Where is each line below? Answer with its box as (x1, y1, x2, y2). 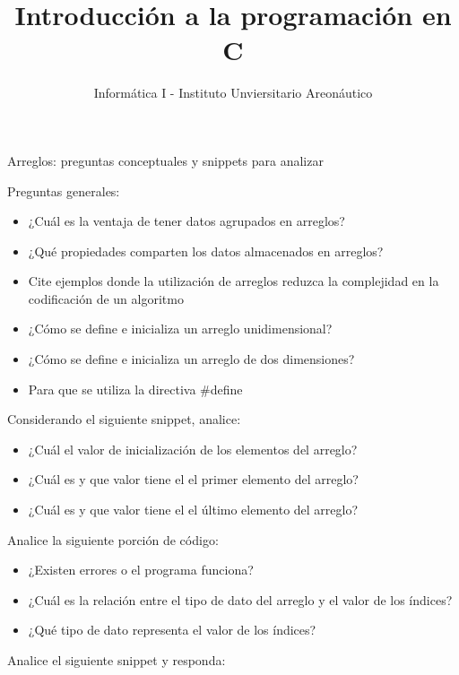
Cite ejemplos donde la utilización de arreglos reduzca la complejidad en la (28, 272, 439, 290)
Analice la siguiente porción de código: (7, 530, 219, 549)
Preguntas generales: (7, 181, 120, 200)
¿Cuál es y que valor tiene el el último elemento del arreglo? (28, 500, 359, 519)
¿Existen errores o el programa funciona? (28, 560, 254, 579)
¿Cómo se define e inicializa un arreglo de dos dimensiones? (28, 350, 355, 368)
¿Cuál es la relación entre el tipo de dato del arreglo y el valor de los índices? (28, 590, 453, 609)
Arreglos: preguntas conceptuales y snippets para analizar (7, 151, 324, 169)
